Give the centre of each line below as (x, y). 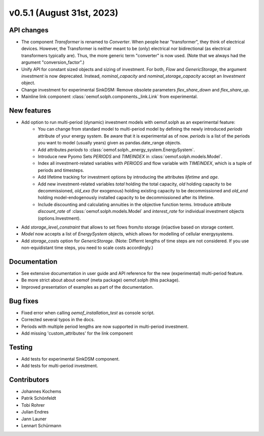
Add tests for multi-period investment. (60, 366)
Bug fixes (24, 301)
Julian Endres (35, 412)
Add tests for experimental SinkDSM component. (70, 359)
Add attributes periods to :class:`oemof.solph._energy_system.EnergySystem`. (116, 150)
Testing (21, 347)
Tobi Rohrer (33, 405)
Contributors (29, 380)
